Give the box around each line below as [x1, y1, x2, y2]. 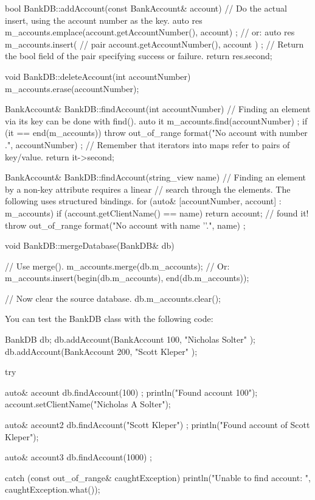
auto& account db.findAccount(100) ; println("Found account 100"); [5, 385, 258, 398]
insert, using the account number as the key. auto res [5, 13, 202, 26]
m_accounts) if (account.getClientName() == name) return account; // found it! [5, 206, 309, 219]
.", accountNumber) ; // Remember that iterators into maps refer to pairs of [5, 138, 290, 151]
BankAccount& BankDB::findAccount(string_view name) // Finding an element [5, 171, 306, 184]
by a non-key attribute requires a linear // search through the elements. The [5, 182, 291, 195]
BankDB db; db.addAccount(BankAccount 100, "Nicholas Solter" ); [5, 333, 255, 346]
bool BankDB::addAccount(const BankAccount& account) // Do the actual [5, 2, 287, 14]
